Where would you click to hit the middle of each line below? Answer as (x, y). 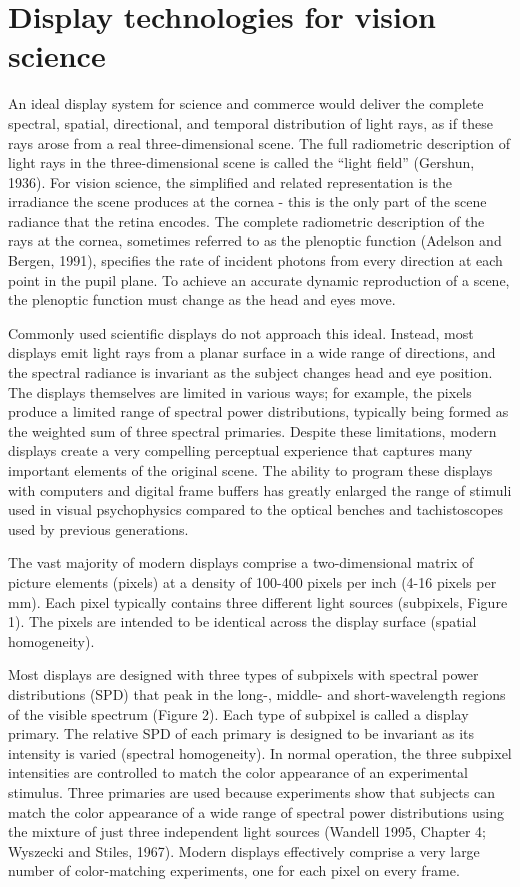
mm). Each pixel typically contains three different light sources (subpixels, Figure (258, 601)
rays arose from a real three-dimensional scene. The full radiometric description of (259, 142)
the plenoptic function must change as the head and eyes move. (202, 299)
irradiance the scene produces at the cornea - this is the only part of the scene (247, 201)
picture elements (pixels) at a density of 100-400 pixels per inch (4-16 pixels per (252, 581)
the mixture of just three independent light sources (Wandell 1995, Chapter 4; (247, 831)
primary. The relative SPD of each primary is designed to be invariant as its (241, 733)
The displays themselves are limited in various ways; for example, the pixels (240, 391)
